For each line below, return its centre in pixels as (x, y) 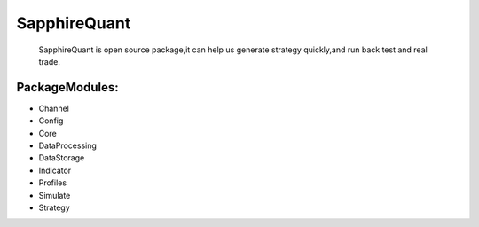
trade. (50, 61)
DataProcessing (68, 145)
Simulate (55, 195)
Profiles (52, 183)
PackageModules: (67, 87)
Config (51, 121)
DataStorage (62, 158)
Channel (54, 108)
